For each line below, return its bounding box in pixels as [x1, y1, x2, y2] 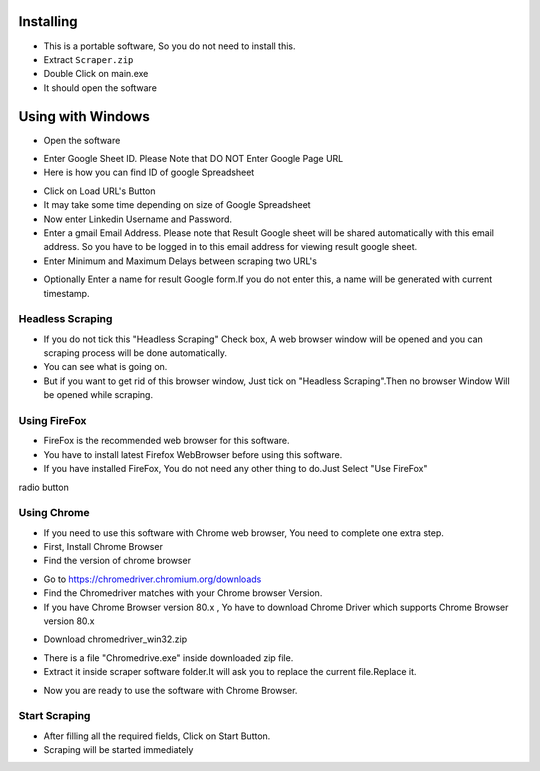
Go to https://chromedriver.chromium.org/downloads [43, 573, 262, 585]
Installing [18, 13, 79, 30]
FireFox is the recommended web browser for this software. [43, 435, 290, 447]
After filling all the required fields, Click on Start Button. [43, 730, 271, 742]
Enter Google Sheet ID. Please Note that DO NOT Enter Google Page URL [43, 152, 344, 164]
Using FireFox [18, 413, 87, 427]
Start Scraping [18, 709, 91, 723]
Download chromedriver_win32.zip [43, 633, 188, 645]
